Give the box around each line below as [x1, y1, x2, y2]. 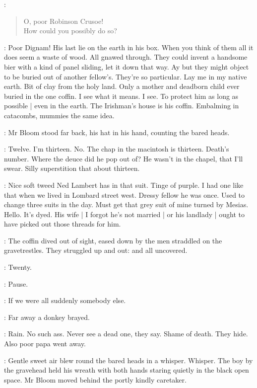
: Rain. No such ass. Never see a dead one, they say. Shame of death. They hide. [4, 328, 248, 339]
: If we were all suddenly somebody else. [4, 295, 126, 306]
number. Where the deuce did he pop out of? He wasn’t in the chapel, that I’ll [4, 153, 243, 163]
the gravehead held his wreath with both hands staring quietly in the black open [4, 365, 249, 375]
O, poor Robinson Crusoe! [23, 15, 104, 26]
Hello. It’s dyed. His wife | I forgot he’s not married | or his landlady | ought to [4, 209, 245, 219]
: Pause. [4, 278, 28, 289]
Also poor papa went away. [4, 338, 86, 349]
